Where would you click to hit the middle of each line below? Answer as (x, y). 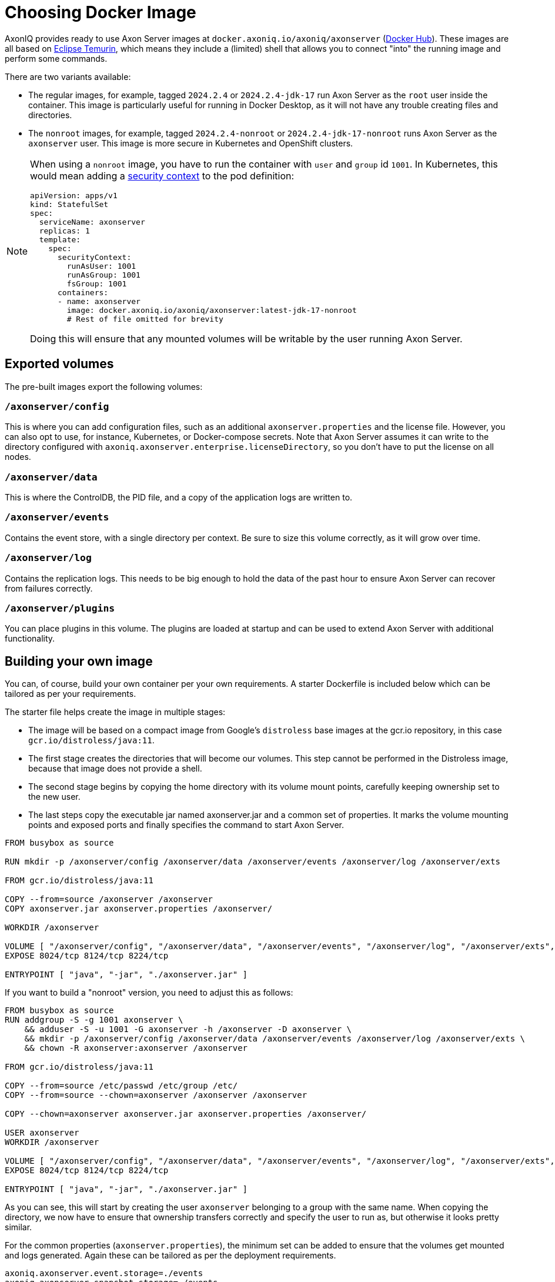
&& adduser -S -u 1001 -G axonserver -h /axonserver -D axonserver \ (188, 1029)
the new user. (54, 797)
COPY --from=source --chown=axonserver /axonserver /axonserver (156, 1095)
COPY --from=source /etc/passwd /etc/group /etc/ (121, 1086)
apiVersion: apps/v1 (74, 195)
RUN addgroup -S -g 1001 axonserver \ (94, 1020)
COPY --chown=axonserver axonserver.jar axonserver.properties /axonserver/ (186, 1114)
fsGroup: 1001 (97, 283)
